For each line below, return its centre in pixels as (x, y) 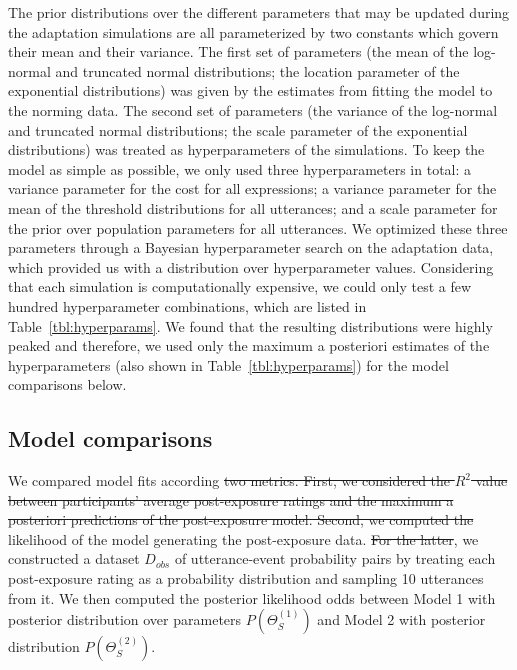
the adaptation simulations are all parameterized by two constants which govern (253, 31)
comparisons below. (67, 384)
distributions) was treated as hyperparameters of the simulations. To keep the (246, 149)
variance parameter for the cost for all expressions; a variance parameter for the (252, 188)
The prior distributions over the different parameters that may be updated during (259, 12)
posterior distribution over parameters (125, 619)
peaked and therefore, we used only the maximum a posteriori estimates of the (249, 345)
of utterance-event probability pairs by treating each (335, 558)
